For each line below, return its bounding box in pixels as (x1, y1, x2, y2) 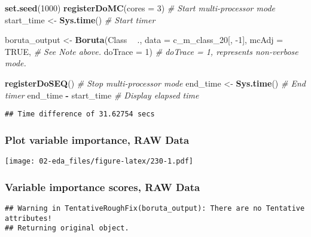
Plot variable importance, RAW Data (5, 132, 190, 147)
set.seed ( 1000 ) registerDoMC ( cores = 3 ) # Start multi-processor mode (5, 2, 275, 14)
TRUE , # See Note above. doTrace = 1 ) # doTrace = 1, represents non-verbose (5, 45, 298, 57)
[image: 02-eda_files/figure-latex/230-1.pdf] (5, 157, 193, 166)
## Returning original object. (5, 224, 129, 233)
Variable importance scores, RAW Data (5, 179, 200, 194)
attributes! (5, 214, 52, 223)
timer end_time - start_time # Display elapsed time (5, 88, 199, 101)
